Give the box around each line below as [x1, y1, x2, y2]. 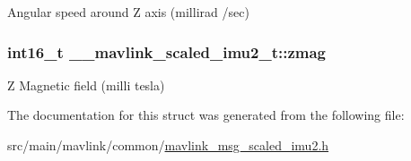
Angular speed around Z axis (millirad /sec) [7, 3, 249, 21]
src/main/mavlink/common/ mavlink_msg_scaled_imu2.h [7, 136, 329, 154]
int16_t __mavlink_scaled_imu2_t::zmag [7, 40, 326, 63]
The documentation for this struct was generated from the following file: [7, 106, 405, 124]
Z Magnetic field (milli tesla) [7, 75, 165, 94]
